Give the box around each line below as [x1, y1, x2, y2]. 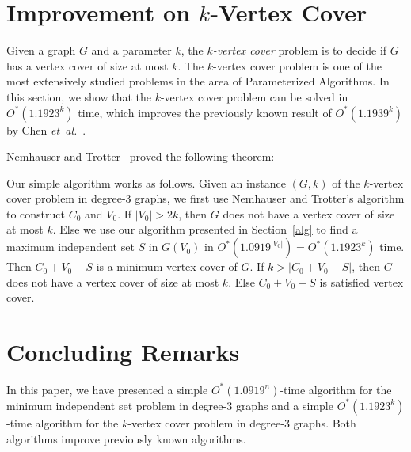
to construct [6, 205, 66, 222]
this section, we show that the [6, 88, 151, 104]
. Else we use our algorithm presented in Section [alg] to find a [52, 221, 358, 237]
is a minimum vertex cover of [96, 258, 238, 275]
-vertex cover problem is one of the [213, 57, 382, 74]
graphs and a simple [235, 397, 333, 413]
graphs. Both [293, 414, 356, 431]
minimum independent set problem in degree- [6, 397, 227, 413]
